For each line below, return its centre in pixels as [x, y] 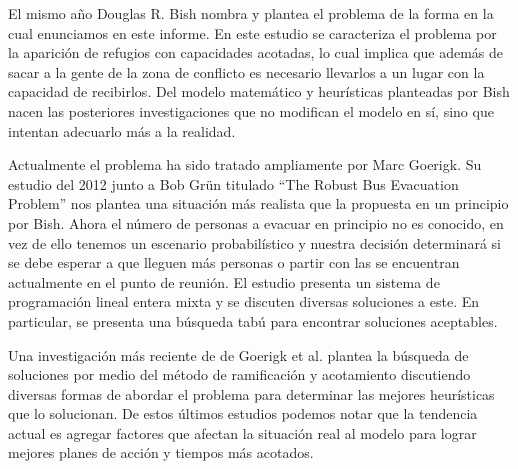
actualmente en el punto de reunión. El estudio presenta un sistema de [224, 281]
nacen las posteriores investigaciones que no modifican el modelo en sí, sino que [251, 110]
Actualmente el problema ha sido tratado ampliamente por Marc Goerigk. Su [245, 164]
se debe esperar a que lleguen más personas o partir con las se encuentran [234, 262]
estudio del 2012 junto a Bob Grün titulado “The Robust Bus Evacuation [233, 183]
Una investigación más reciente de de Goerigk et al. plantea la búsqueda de [238, 354]
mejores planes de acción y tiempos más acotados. [161, 452]
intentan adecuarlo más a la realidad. [122, 130]
